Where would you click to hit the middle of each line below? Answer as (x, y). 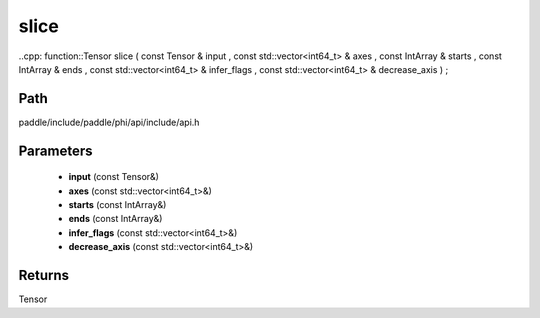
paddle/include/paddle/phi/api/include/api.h (109, 122)
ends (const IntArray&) (115, 219)
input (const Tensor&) (114, 177)
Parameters (55, 150)
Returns (44, 275)
